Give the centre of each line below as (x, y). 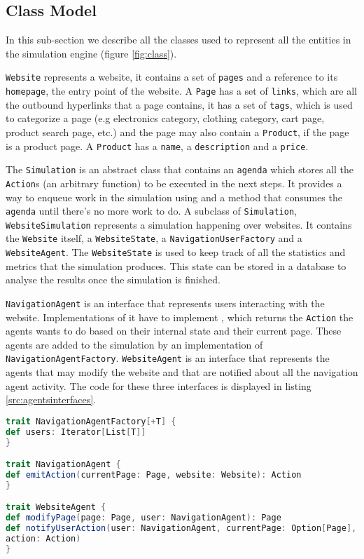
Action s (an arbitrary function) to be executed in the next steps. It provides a (174, 183)
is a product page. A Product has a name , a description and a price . (157, 146)
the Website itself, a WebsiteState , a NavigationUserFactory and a (154, 238)
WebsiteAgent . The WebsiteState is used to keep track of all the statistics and (176, 252)
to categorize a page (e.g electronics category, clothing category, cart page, (165, 118)
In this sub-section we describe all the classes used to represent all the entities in (178, 40)
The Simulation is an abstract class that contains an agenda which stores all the (180, 169)
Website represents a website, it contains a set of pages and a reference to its (172, 77)
